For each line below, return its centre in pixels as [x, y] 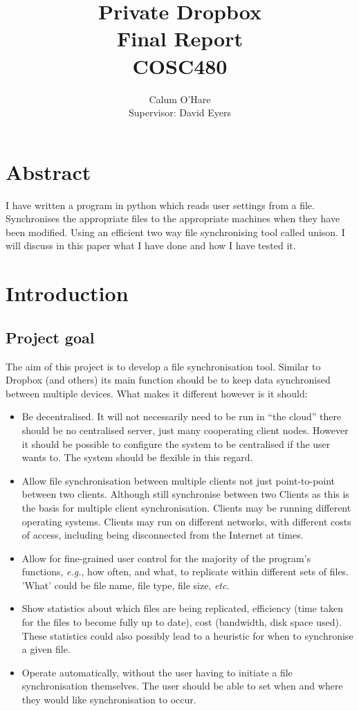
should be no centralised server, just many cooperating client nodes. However [185, 430]
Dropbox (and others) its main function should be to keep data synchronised [168, 380]
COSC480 [180, 65]
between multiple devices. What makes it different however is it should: [157, 393]
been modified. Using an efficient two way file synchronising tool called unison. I [175, 232]
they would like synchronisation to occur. [109, 700]
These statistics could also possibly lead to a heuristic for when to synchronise [187, 635]
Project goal [50, 337]
